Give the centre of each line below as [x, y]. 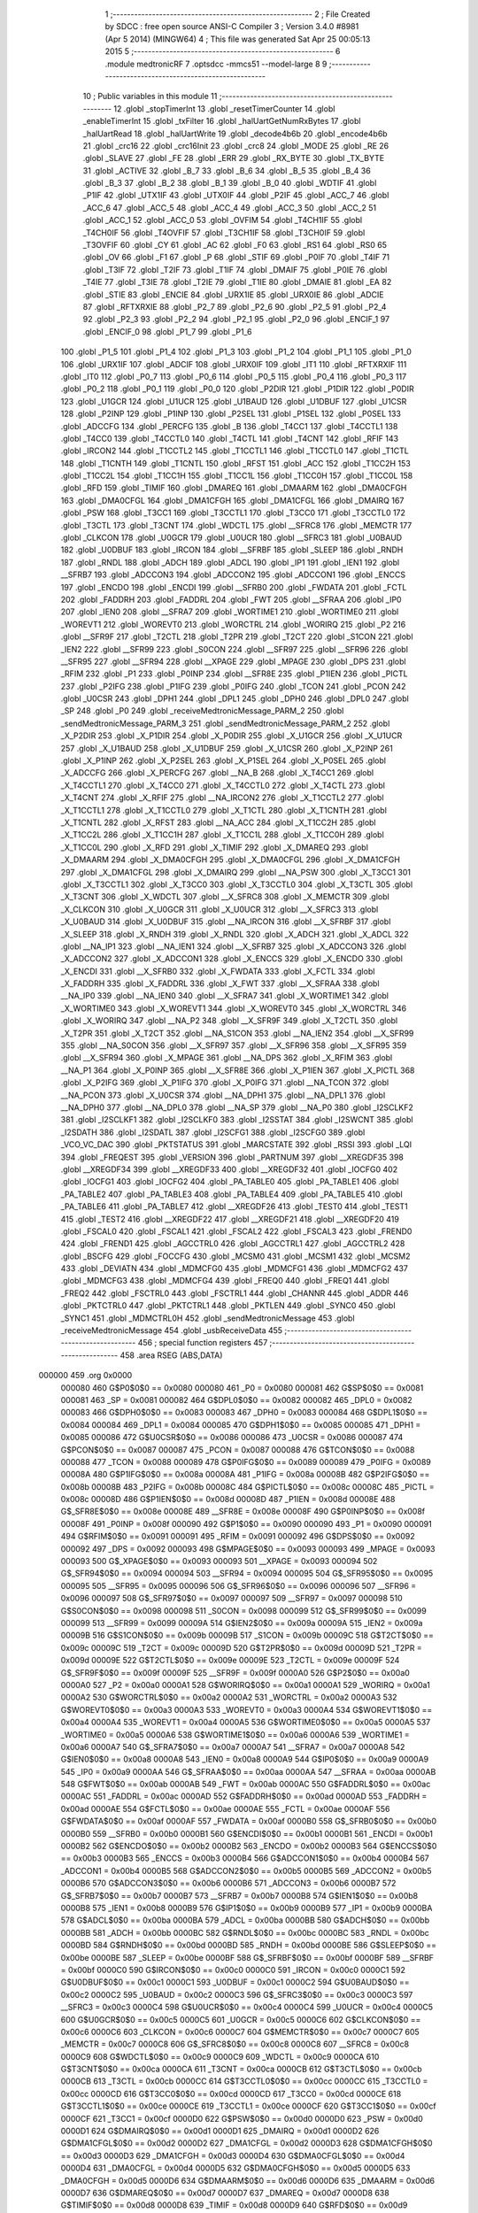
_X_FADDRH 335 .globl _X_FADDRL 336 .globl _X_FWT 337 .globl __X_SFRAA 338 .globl [220, 983]
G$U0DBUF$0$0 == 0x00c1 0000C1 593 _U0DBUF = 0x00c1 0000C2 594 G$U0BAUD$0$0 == [235, 1982]
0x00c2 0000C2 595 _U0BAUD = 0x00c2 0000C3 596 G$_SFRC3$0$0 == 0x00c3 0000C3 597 [237, 1994]
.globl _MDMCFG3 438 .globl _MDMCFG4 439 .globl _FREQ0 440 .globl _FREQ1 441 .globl [225, 1281]
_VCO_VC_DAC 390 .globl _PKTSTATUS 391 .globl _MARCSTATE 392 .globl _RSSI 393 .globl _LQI [236, 1145]
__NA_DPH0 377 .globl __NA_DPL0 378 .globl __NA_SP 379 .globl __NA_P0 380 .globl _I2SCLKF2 [237, 1107]
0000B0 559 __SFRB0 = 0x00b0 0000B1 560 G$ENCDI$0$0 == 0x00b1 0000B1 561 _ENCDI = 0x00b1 [247, 1833]
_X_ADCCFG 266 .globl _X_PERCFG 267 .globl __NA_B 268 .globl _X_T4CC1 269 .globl [217, 773]
